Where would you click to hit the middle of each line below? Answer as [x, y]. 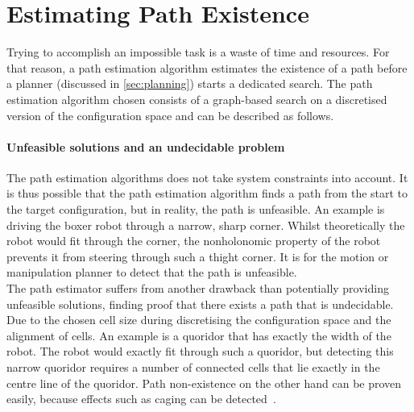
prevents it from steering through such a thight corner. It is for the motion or [198, 256]
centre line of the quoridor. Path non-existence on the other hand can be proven [204, 383]
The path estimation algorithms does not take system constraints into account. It [207, 177]
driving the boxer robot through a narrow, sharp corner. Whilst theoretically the [206, 225]
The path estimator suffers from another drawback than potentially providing [198, 288]
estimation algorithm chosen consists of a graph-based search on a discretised [197, 99]
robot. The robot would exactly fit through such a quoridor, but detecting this [200, 351]
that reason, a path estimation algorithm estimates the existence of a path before [207, 67]
